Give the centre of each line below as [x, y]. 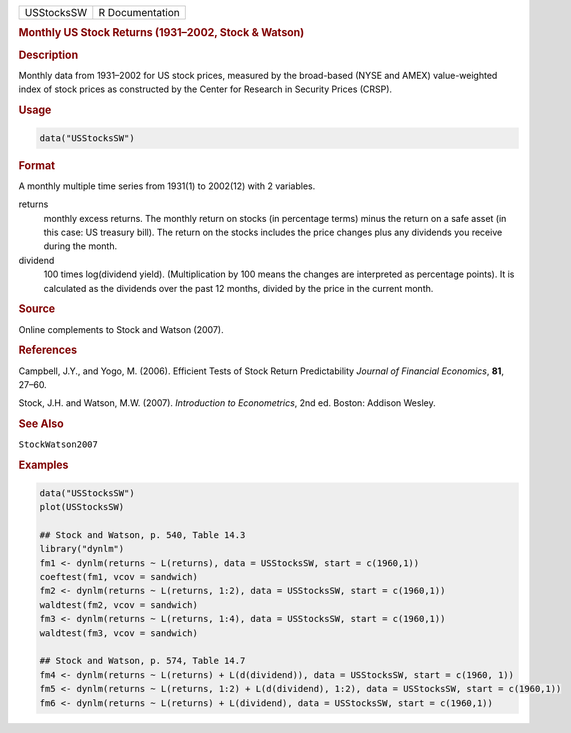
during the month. [80, 246]
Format [36, 165]
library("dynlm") [82, 549]
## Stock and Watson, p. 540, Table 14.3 [142, 534]
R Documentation [139, 12]
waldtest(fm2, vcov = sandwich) [119, 604]
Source [37, 309]
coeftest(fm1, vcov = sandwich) [119, 577]
